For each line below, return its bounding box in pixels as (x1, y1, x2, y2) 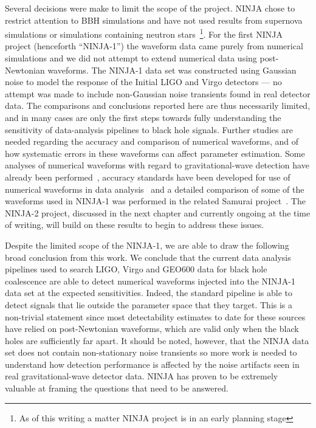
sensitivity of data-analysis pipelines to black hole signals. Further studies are (5, 123, 293, 136)
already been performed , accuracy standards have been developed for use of (5, 170, 290, 183)
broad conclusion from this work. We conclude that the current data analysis (5, 250, 291, 263)
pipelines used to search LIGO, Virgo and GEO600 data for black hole (5, 263, 267, 275)
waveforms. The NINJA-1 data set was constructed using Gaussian (47, 63, 297, 76)
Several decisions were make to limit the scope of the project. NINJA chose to (5, 2, 295, 14)
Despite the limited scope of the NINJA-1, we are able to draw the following (5, 238, 289, 251)
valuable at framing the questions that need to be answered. (5, 382, 228, 395)
